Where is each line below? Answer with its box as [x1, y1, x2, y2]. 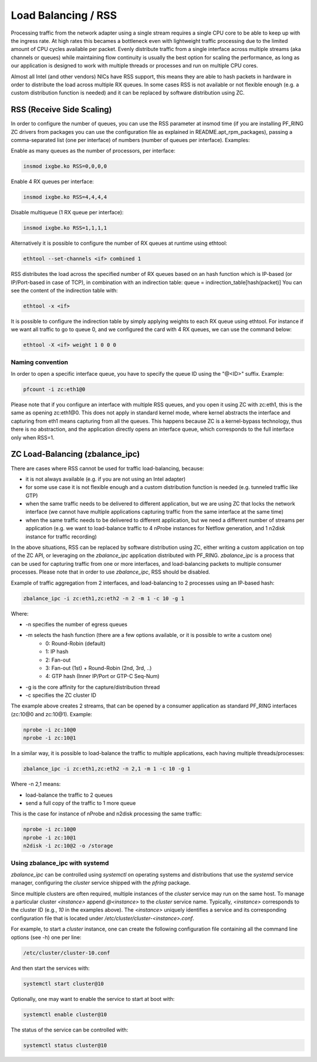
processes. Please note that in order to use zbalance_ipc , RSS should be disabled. [11, 568, 211, 575]
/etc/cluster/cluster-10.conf [23, 949, 110, 956]
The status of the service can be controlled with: [11, 1026, 129, 1033]
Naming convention [11, 358, 69, 366]
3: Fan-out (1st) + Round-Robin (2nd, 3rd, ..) [45, 664, 152, 672]
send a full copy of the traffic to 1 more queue [25, 799, 136, 807]
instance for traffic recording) [25, 533, 97, 540]
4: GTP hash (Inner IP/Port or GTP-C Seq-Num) [45, 673, 160, 680]
